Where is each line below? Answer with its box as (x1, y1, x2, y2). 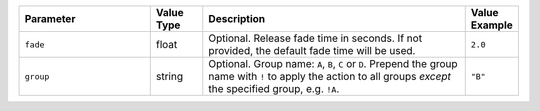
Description (208, 12, 266, 25)
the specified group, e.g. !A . (208, 82, 340, 95)
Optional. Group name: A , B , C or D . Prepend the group (208, 57, 459, 70)
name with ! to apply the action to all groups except (208, 70, 452, 83)
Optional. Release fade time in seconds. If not (208, 31, 423, 45)
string (155, 70, 184, 83)
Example (470, 18, 514, 32)
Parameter (24, 12, 76, 25)
